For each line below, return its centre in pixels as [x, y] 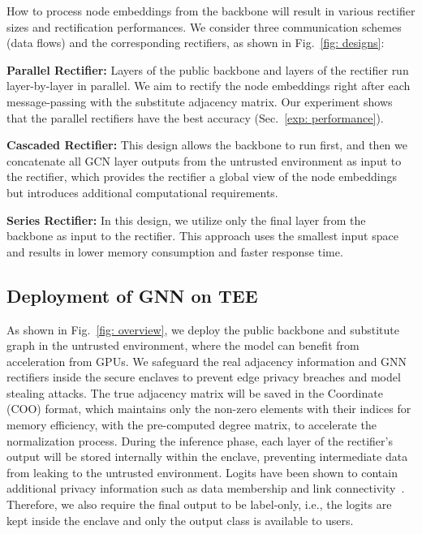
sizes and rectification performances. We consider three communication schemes [204, 26]
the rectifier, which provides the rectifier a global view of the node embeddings [202, 177]
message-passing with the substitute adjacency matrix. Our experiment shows [200, 101]
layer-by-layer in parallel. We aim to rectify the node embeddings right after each [209, 86]
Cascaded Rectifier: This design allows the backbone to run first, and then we [207, 145]
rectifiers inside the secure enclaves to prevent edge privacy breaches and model [204, 377]
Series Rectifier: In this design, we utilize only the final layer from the [186, 220]
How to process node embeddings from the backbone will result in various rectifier [211, 11]
